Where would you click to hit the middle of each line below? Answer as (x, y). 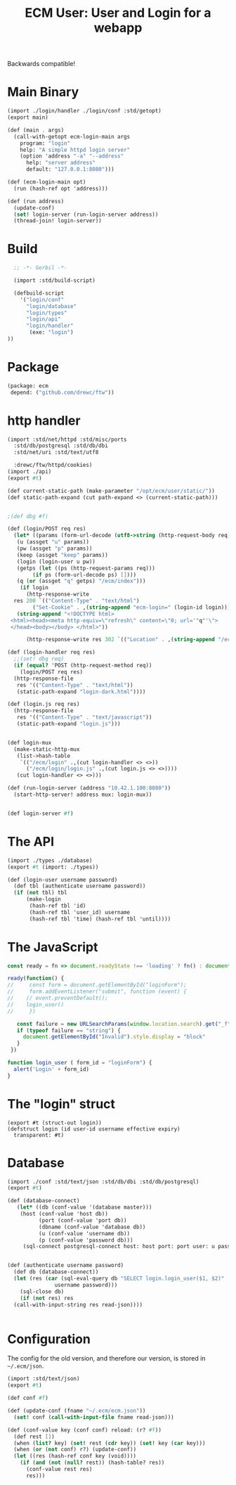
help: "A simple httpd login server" (75, 150)
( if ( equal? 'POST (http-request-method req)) (83, 666)
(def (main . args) (36, 130)
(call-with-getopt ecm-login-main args (72, 136)
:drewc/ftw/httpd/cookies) (53, 465)
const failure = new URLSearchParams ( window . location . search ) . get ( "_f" (124, 1024)
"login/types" (47, 313)
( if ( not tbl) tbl (41, 893)
